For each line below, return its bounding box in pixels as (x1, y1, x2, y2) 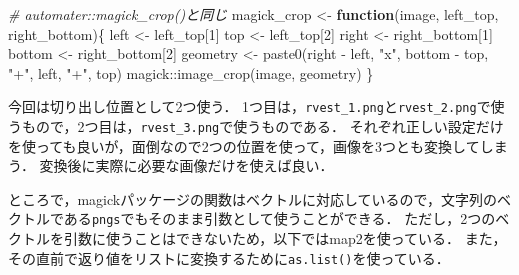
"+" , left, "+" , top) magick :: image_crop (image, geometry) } (8, 62, 374, 83)
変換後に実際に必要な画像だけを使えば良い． (39, 155, 334, 176)
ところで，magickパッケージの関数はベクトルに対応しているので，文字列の (8, 188, 497, 209)
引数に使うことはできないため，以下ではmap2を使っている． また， (63, 228, 507, 249)
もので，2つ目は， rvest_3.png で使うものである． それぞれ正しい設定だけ (21, 116, 504, 137)
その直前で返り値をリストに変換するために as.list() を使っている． (8, 247, 450, 268)
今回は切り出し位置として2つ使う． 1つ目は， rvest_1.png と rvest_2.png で (8, 96, 491, 117)
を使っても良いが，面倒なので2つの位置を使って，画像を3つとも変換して (8, 135, 480, 156)
